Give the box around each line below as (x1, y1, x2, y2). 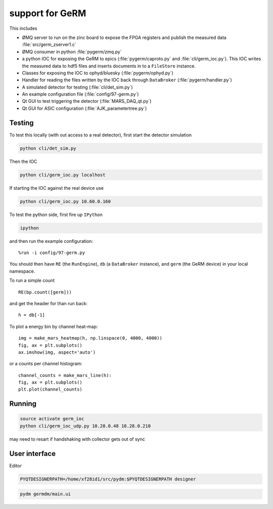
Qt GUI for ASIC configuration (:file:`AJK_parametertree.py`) (22, 105, 147, 111)
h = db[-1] (18, 312, 45, 318)
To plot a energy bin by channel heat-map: (9, 323, 98, 329)
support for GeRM (9, 8, 86, 19)
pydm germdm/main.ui (20, 491, 71, 497)
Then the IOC (9, 158, 37, 164)
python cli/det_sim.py (20, 145, 76, 151)
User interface (9, 449, 56, 458)
